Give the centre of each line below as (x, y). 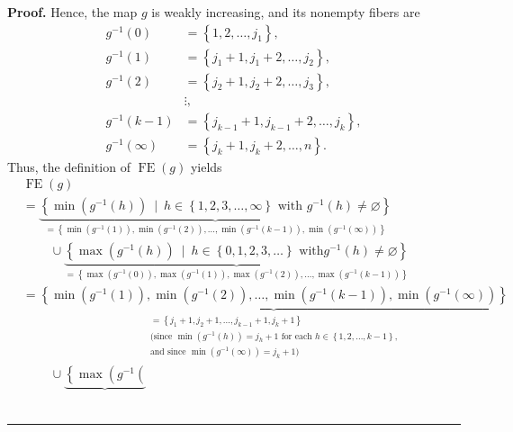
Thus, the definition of (69, 166)
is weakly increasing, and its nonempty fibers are (286, 12)
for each (297, 336)
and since (168, 351)
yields (206, 166)
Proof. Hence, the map (72, 12)
